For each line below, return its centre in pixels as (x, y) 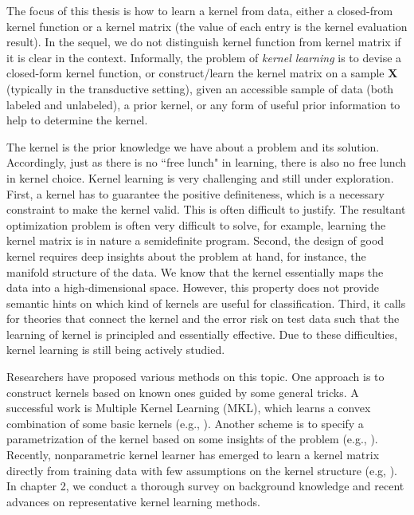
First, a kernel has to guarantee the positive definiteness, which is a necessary (195, 193)
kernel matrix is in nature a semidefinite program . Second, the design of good (195, 240)
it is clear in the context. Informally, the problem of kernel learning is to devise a (204, 57)
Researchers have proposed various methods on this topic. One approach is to (195, 377)
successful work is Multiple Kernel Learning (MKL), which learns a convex (189, 408)
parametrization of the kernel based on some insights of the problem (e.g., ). (192, 439)
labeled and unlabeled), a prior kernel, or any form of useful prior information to (203, 104)
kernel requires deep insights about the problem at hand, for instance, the (186, 256)
